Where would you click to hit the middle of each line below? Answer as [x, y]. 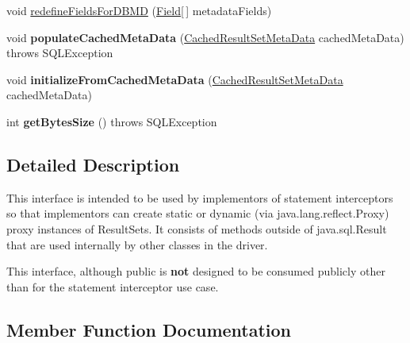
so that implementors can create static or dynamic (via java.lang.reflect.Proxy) [198, 213]
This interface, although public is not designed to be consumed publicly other [196, 271]
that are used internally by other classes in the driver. [137, 244]
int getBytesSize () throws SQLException [112, 121]
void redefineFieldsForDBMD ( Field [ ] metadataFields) [139, 10]
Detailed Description [93, 164]
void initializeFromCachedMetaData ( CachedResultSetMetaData [175, 79]
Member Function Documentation [149, 329]
